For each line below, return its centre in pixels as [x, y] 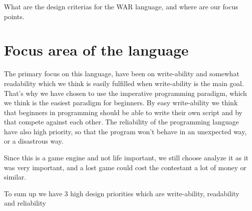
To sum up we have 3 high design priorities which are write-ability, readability [122, 193]
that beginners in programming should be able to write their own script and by [123, 112]
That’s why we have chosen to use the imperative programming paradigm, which [126, 93]
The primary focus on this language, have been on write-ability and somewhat [122, 74]
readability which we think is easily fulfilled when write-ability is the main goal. [124, 83]
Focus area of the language [96, 50]
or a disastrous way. [34, 141]
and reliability [25, 203]
